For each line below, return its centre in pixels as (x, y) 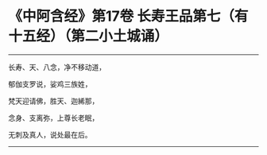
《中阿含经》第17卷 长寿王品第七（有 (128, 16)
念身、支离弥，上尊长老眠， (54, 118)
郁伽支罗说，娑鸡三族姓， (50, 83)
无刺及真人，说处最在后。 (50, 134)
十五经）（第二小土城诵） (89, 36)
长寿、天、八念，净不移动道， (57, 67)
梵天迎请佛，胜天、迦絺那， (54, 101)
